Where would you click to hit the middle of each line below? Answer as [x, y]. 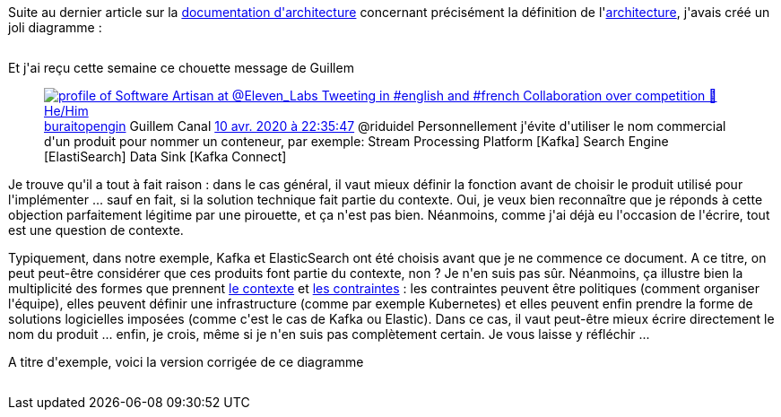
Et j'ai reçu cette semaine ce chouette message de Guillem [181, 68]
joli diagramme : [55, 27]
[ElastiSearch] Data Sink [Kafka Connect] [165, 156]
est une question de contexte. [96, 230]
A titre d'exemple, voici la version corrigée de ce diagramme [186, 362]
